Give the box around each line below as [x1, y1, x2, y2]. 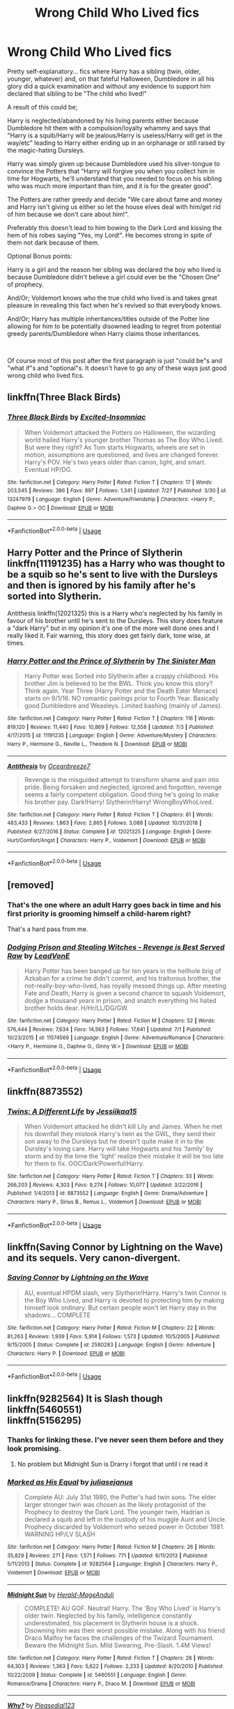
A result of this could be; [7, 102, 78, 111]
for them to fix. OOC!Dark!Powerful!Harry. [24, 1159, 145, 1167]
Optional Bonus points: [7, 252, 73, 260]
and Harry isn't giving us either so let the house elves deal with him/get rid [7, 202, 221, 210]
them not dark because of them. [7, 238, 100, 247]
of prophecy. [7, 280, 44, 289]
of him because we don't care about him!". [7, 210, 130, 218]
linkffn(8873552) [7, 1085, 84, 1097]
